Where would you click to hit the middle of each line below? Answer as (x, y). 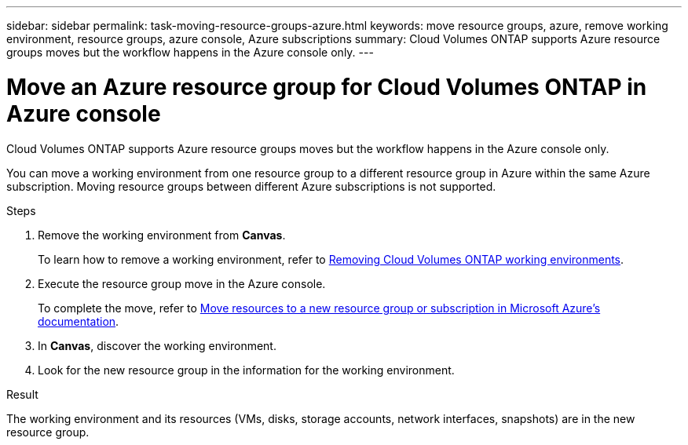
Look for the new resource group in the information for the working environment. (246, 370)
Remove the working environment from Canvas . (162, 235)
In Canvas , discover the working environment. (157, 345)
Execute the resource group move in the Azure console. (182, 283)
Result (22, 394)
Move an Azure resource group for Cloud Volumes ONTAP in (327, 87)
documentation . (79, 321)
